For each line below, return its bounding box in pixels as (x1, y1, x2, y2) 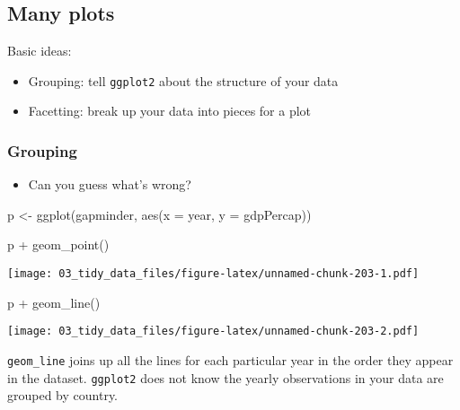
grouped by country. (7, 386, 119, 405)
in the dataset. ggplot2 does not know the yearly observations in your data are (7, 368, 444, 387)
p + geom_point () (7, 235, 110, 254)
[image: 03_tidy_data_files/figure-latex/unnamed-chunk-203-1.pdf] (7, 267, 420, 281)
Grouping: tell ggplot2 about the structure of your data (28, 71, 339, 90)
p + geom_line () (7, 292, 101, 311)
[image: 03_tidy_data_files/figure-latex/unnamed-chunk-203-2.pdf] (7, 325, 420, 338)
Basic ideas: (7, 41, 72, 60)
